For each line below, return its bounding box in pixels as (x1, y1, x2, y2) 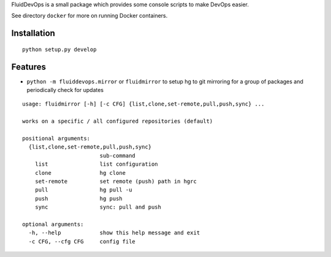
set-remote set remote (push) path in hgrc (34, 178, 197, 185)
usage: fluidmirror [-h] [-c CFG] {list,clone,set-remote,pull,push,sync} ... (22, 101, 265, 107)
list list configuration (34, 161, 159, 168)
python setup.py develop (22, 46, 97, 53)
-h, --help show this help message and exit (28, 229, 200, 236)
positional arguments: (22, 135, 91, 142)
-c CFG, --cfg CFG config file (28, 238, 136, 245)
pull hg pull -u (34, 186, 132, 193)
